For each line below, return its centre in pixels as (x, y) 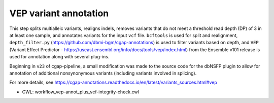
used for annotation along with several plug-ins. (59, 57)
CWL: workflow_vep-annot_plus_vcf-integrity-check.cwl (80, 92)
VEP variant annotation (59, 13)
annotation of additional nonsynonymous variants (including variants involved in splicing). (103, 73)
